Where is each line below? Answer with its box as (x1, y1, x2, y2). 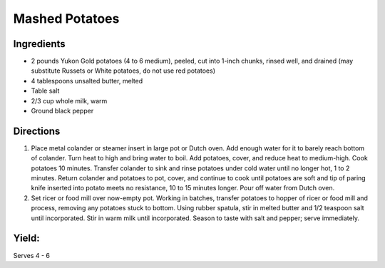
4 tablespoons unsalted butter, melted (31, 76, 143, 85)
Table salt (31, 86, 60, 96)
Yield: (13, 232, 41, 244)
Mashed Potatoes (13, 11, 120, 26)
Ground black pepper (31, 107, 94, 115)
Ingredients (13, 38, 66, 50)
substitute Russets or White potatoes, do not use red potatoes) (31, 66, 215, 75)
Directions (13, 125, 61, 137)
